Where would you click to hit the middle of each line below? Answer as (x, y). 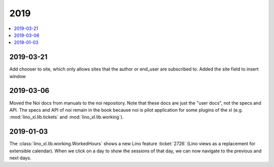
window (18, 76)
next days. (20, 158)
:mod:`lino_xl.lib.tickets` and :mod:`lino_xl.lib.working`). (66, 117)
